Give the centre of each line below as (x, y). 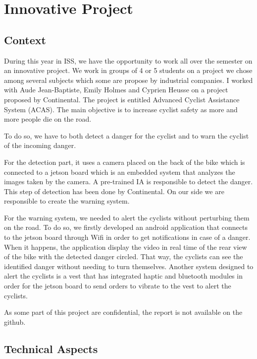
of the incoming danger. (40, 145)
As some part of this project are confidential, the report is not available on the (123, 312)
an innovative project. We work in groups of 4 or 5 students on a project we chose (128, 70)
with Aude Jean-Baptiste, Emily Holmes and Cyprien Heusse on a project (116, 90)
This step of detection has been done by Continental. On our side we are (114, 191)
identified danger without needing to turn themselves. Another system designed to (129, 266)
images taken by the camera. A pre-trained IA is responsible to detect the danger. (128, 181)
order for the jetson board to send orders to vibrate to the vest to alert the (118, 286)
